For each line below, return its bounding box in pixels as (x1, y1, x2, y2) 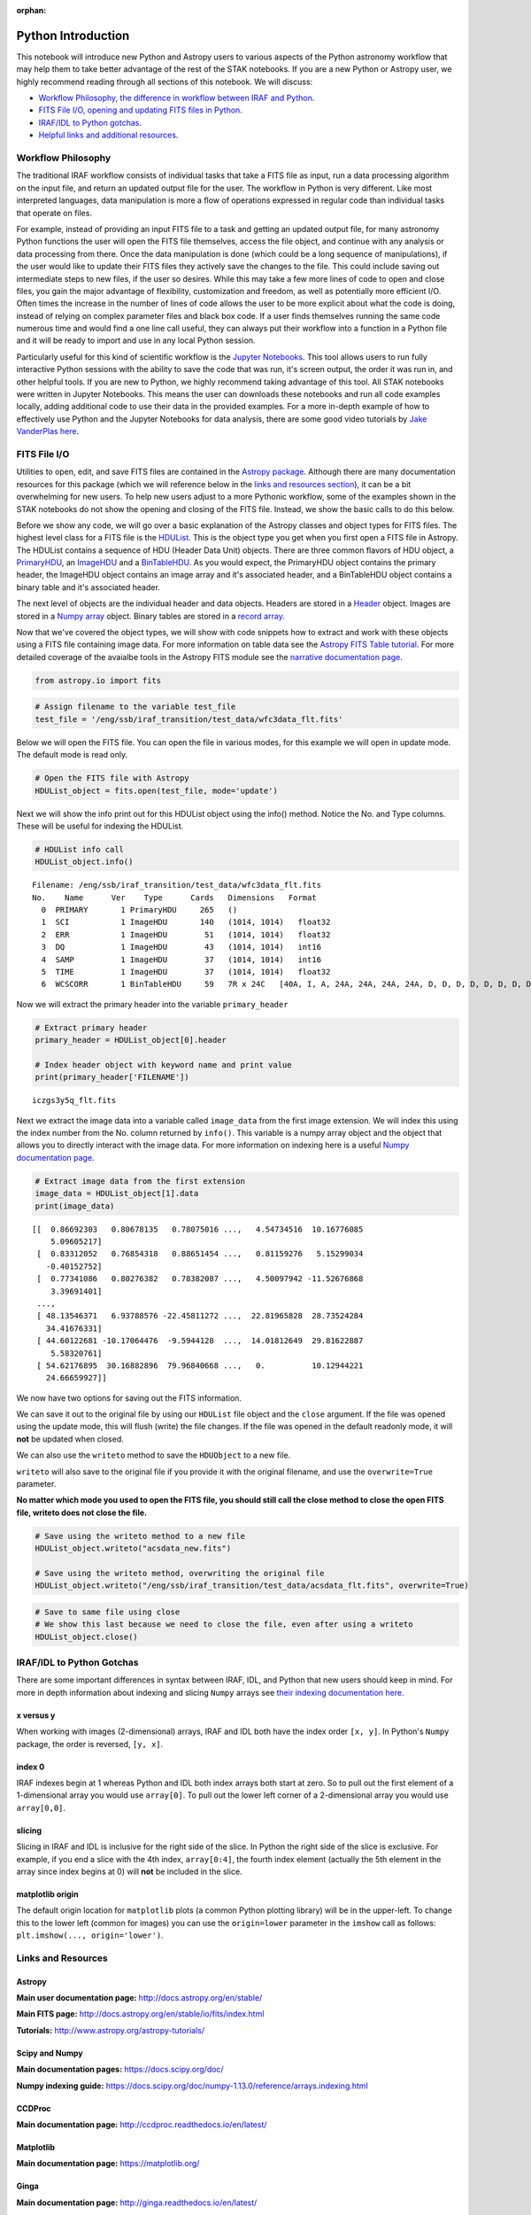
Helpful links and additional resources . (38, 129, 179, 141)
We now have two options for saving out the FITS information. (16, 1392, 242, 1403)
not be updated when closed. (16, 1434, 124, 1444)
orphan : (16, 5, 47, 15)
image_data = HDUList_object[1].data (35, 1188, 199, 1199)
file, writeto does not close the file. (16, 1507, 148, 1518)
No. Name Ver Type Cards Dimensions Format (32, 892, 318, 903)
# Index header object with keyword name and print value (35, 1060, 292, 1069)
